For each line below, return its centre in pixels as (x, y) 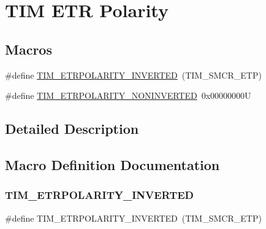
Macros (28, 49)
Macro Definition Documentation (112, 164)
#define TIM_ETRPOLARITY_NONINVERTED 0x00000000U (128, 95)
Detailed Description (72, 129)
